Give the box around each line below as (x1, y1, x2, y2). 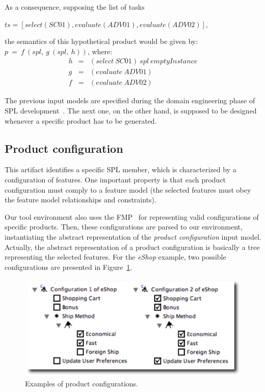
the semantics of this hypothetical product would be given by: (5, 36, 198, 47)
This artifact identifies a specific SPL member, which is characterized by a (5, 164, 236, 175)
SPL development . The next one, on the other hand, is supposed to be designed (5, 105, 257, 116)
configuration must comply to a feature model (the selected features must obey (5, 184, 251, 195)
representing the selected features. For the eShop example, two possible (5, 251, 226, 262)
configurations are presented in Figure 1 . (5, 261, 132, 272)
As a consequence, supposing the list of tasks (5, 2, 145, 12)
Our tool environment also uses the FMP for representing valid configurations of (5, 211, 259, 222)
